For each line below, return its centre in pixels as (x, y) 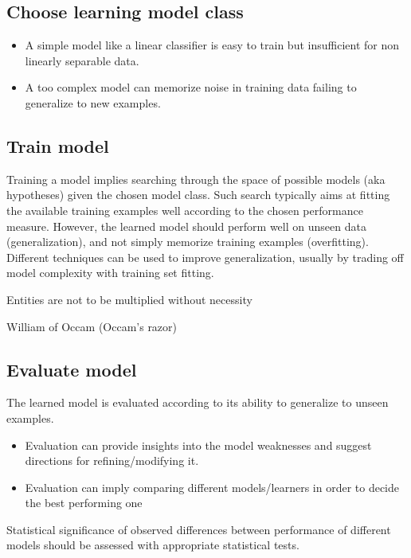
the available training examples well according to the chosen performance (185, 210)
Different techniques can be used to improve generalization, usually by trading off (205, 257)
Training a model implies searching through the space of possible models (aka (196, 179)
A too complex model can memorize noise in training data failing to (191, 87)
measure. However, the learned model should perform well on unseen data (186, 226)
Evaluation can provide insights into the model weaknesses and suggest (198, 445)
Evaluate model (72, 369)
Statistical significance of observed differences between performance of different (199, 529)
